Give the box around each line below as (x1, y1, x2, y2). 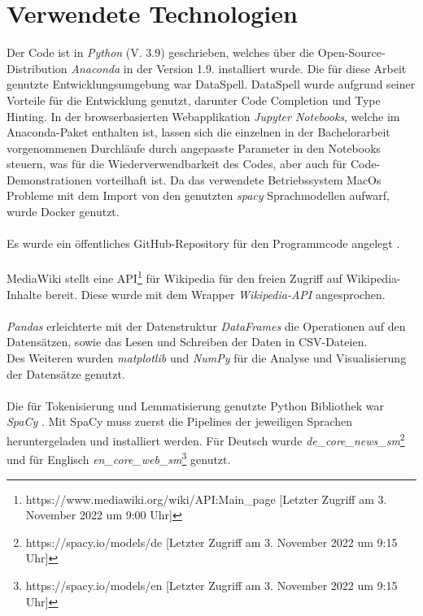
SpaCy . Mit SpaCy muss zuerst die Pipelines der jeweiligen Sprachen (7, 413, 353, 430)
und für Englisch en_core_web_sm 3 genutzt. (7, 449, 231, 467)
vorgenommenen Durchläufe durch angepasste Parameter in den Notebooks (7, 139, 382, 156)
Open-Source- (317, 44, 386, 61)
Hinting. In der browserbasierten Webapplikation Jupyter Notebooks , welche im (7, 107, 400, 124)
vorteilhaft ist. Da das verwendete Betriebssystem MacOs (95, 171, 382, 188)
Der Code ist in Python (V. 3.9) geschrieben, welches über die (7, 44, 315, 61)
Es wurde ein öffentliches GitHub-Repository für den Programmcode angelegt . (7, 235, 400, 252)
